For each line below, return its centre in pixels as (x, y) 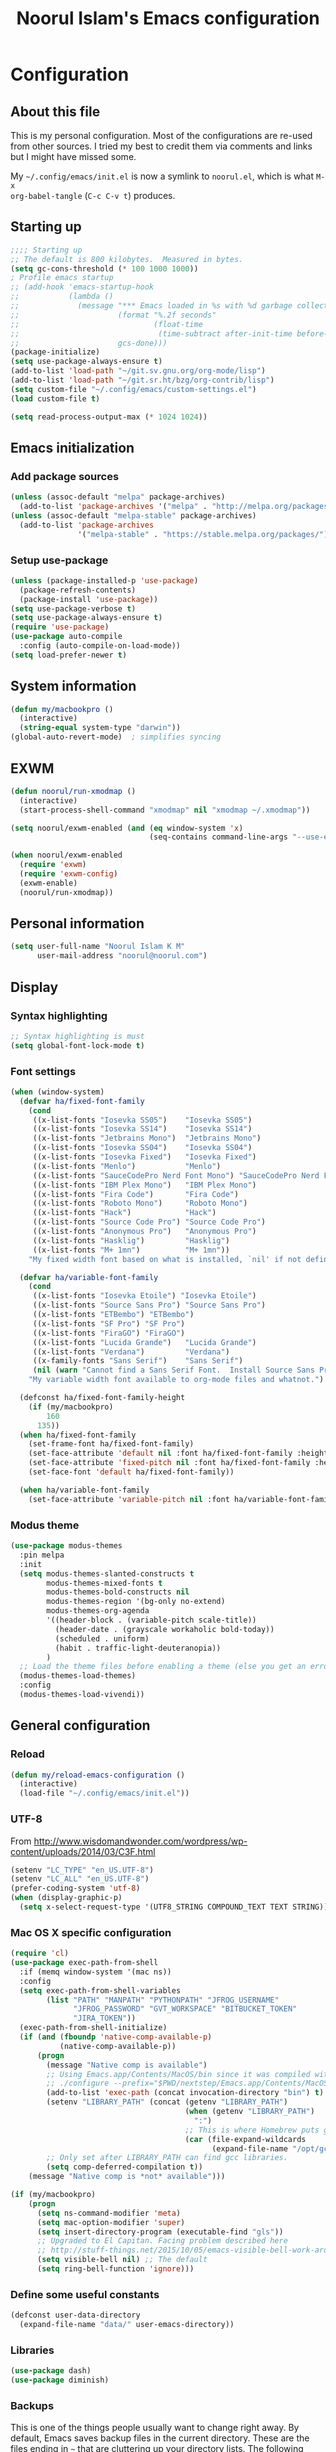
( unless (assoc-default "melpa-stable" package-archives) (133, 516)
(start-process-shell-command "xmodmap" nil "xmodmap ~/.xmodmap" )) (165, 810)
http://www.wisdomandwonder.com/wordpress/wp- (140, 1841)
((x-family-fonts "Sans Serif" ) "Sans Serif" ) (138, 1361)
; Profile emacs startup (62, 278)
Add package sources (65, 476)
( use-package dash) (51, 2371)
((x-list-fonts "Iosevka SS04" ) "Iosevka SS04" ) (142, 1148)
